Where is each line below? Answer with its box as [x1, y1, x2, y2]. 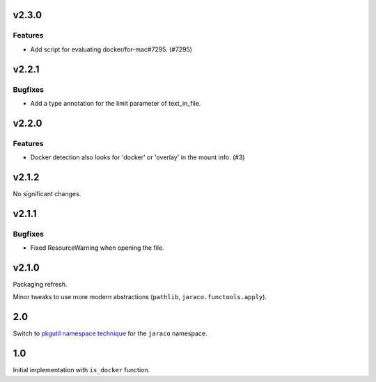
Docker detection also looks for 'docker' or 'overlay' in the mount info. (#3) [30, 153, 245, 161]
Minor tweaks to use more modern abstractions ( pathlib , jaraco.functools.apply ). [13, 293, 267, 301]
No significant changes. [13, 189, 81, 198]
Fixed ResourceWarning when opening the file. [30, 244, 164, 252]
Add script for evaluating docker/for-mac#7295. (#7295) [30, 45, 193, 54]
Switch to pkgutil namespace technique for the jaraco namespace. [13, 329, 208, 337]
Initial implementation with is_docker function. [13, 366, 150, 374]
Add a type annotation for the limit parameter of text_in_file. [30, 99, 201, 107]
